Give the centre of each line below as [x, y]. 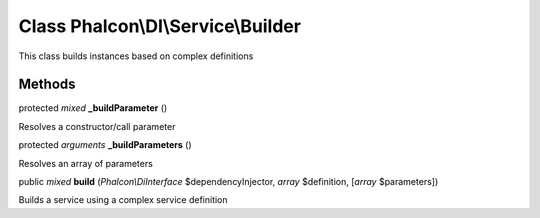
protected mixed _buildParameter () [93, 108]
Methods [47, 84]
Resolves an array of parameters [86, 163]
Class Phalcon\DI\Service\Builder [160, 26]
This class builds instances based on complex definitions [136, 56]
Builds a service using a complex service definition [123, 200]
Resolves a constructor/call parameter [97, 126]
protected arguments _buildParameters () [105, 145]
